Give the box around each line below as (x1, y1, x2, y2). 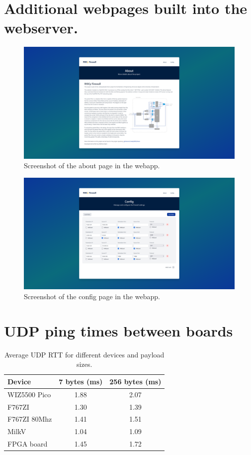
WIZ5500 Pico (7, 389, 51, 399)
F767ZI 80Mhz (7, 414, 52, 424)
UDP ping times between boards (4, 320, 233, 341)
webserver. (4, 17, 78, 38)
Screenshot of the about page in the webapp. (24, 160, 160, 171)
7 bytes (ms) (59, 376, 103, 386)
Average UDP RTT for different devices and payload (4, 349, 165, 359)
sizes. (77, 359, 92, 369)
